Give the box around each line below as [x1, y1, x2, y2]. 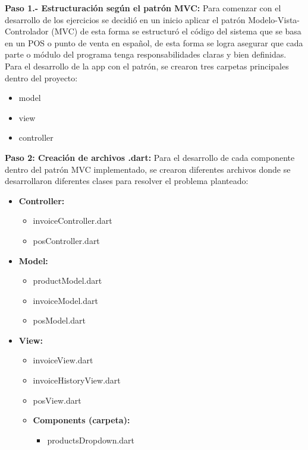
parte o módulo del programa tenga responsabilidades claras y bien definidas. [5, 48, 287, 61]
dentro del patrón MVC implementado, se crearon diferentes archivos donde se [5, 163, 291, 175]
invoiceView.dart [33, 354, 93, 366]
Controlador [5, 25, 49, 37]
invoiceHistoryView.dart [33, 374, 121, 386]
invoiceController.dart [33, 214, 112, 227]
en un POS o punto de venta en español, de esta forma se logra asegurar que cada [5, 36, 303, 49]
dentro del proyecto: [5, 71, 78, 84]
